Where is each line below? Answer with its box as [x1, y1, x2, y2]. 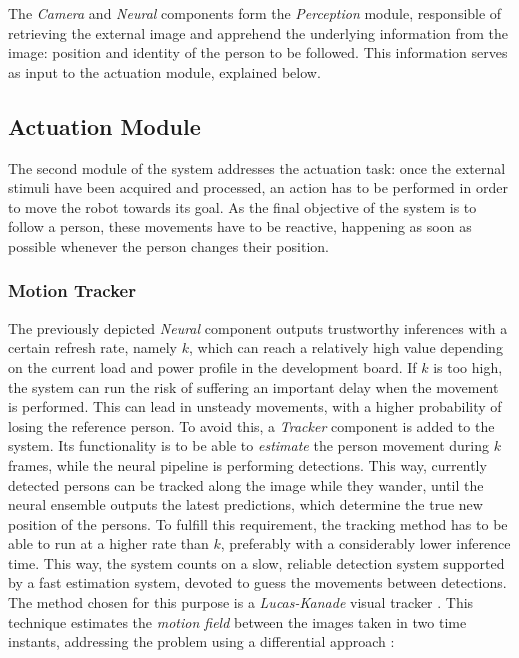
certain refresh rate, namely [8, 337, 178, 358]
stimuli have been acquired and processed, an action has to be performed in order [8, 177, 508, 198]
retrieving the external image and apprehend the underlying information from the [8, 22, 509, 43]
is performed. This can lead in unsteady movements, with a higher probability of [8, 396, 502, 417]
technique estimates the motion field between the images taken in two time [8, 611, 467, 632]
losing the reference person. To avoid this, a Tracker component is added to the [8, 415, 495, 436]
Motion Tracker [8, 278, 136, 303]
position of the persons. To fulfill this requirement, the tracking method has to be [8, 513, 508, 534]
